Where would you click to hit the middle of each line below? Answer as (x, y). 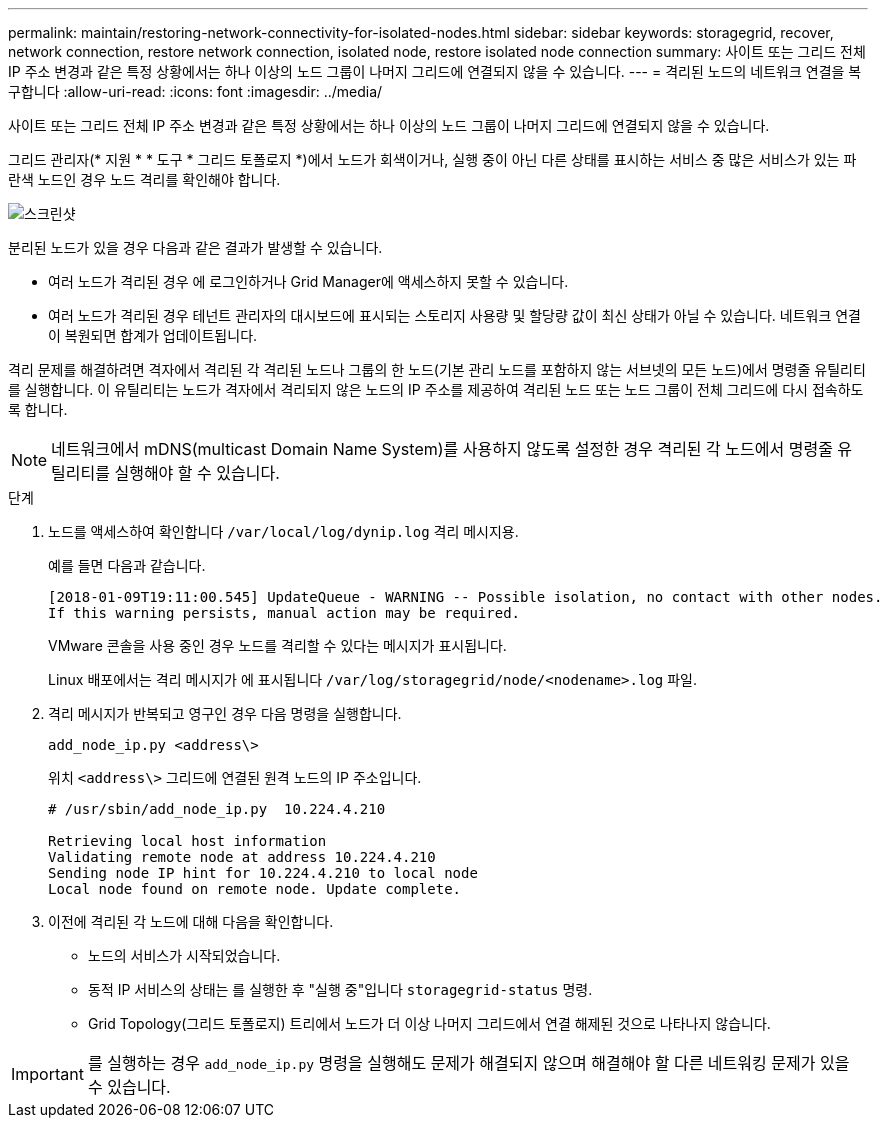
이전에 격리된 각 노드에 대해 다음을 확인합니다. (191, 921)
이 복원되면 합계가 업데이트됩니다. (153, 335)
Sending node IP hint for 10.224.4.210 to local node (263, 873)
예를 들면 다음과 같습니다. (127, 565)
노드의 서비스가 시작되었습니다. (184, 955)
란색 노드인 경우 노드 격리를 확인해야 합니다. (144, 179)
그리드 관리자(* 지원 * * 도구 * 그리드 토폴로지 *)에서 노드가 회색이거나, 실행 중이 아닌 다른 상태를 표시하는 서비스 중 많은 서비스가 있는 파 (432, 159)
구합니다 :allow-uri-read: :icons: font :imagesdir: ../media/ (195, 91)
